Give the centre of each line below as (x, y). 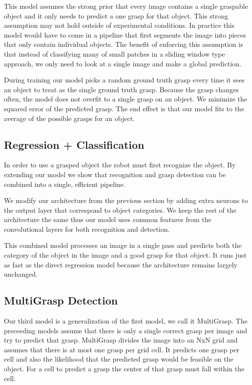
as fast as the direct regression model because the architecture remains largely (121, 264)
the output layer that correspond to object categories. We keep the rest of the (120, 210)
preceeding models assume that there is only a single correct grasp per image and (126, 330)
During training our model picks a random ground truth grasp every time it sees (124, 80)
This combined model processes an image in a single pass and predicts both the (123, 245)
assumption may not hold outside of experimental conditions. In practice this (119, 25)
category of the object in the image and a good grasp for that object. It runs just (126, 255)
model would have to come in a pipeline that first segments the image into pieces (125, 34)
